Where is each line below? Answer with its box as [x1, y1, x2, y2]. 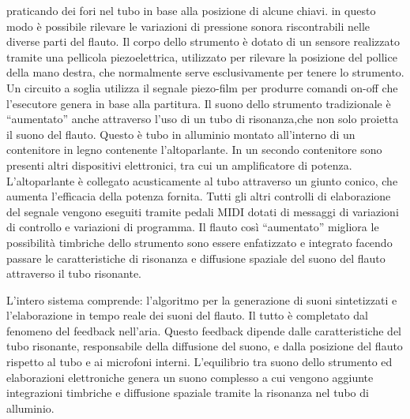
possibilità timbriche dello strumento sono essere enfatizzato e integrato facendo [6, 234, 393, 250]
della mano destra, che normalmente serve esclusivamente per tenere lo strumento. [6, 64, 404, 80]
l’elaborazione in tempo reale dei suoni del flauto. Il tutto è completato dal [6, 307, 368, 324]
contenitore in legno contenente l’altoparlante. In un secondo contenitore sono [6, 141, 382, 158]
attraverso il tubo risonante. [6, 265, 142, 282]
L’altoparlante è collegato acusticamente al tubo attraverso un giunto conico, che [6, 172, 398, 189]
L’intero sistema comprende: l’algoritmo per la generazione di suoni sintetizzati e [6, 291, 397, 308]
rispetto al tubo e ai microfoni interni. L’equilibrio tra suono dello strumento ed [6, 354, 393, 370]
